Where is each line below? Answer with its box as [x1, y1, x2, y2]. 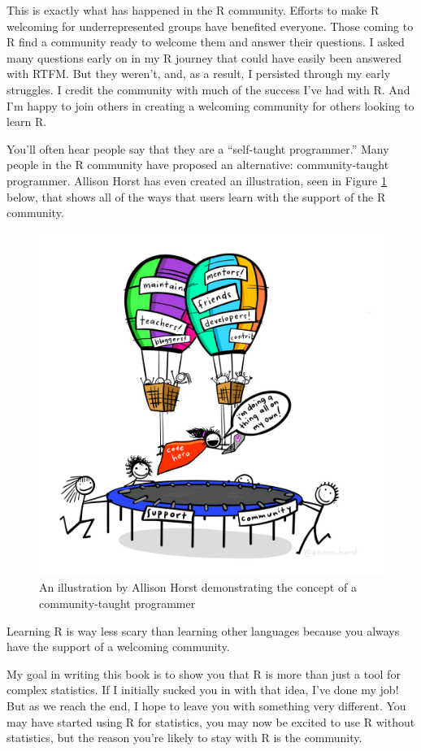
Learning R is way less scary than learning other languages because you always [7, 622, 400, 639]
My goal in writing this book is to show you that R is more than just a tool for [7, 665, 401, 682]
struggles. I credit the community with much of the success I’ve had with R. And [7, 80, 410, 98]
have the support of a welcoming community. [7, 638, 230, 655]
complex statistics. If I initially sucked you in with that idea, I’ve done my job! [7, 681, 399, 698]
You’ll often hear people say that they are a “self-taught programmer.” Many [7, 140, 389, 157]
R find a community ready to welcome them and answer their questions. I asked [7, 33, 405, 50]
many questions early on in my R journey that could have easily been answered [7, 49, 401, 66]
